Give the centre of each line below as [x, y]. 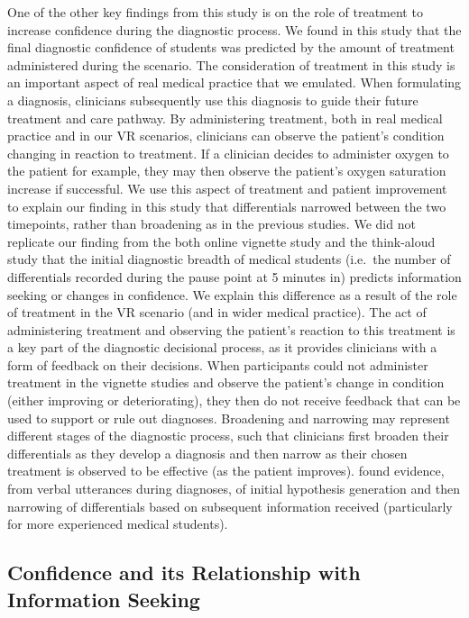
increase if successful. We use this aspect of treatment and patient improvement [227, 188]
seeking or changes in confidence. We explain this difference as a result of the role [232, 294]
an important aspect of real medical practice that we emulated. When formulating [234, 82]
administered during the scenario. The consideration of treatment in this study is [231, 64]
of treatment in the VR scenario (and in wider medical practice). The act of [217, 312]
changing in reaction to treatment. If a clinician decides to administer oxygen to [228, 153]
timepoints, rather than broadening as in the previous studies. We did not [212, 224]
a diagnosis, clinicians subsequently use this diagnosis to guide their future [213, 100]
